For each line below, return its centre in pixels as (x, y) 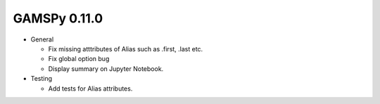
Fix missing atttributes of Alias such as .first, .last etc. (126, 48)
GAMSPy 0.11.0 (58, 18)
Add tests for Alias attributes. (90, 89)
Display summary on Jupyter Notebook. (106, 69)
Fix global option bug (79, 59)
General (42, 39)
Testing (42, 79)
